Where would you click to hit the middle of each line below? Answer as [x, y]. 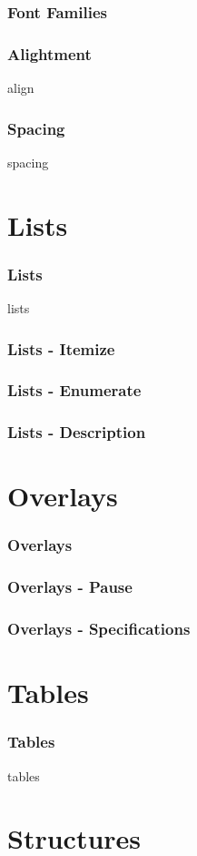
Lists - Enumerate [74, 390]
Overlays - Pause [70, 587]
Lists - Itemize [61, 348]
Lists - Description [77, 432]
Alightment [49, 53]
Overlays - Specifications [99, 629]
